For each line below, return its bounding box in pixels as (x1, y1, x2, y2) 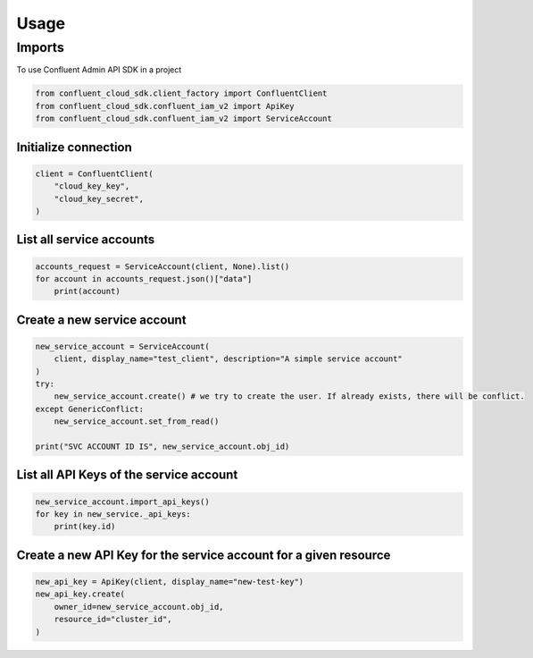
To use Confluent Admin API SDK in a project (16, 64, 182, 75)
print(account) (54, 286, 121, 297)
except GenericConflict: (35, 403, 145, 414)
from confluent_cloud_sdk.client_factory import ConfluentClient (35, 89, 328, 98)
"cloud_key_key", (54, 181, 130, 191)
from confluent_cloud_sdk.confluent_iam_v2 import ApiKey (35, 101, 295, 111)
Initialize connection (16, 139, 133, 155)
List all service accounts (16, 232, 155, 248)
